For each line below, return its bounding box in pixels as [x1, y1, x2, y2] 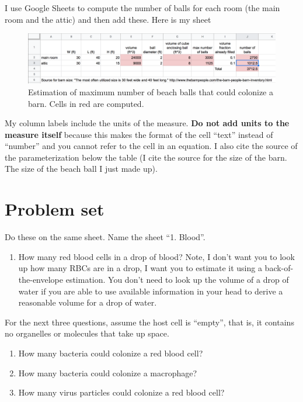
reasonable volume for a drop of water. [18, 296, 157, 309]
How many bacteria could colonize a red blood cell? [18, 346, 203, 359]
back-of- [264, 262, 294, 274]
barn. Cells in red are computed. [28, 97, 144, 109]
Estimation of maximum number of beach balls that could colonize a [28, 85, 273, 98]
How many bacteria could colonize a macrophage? [18, 366, 197, 379]
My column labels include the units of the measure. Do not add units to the [5, 117, 290, 129]
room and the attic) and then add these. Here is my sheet [5, 13, 211, 25]
